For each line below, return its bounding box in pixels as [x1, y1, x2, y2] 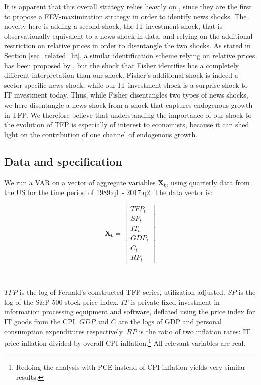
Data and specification [4, 153, 122, 169]
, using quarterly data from [166, 177, 250, 187]
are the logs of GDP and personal [118, 316, 222, 326]
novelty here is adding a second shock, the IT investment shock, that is [4, 21, 223, 31]
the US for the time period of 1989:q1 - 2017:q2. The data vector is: [4, 187, 213, 198]
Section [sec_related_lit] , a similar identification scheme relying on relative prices [4, 50, 255, 60]
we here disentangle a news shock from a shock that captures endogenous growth [4, 99, 253, 110]
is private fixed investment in [130, 296, 220, 307]
